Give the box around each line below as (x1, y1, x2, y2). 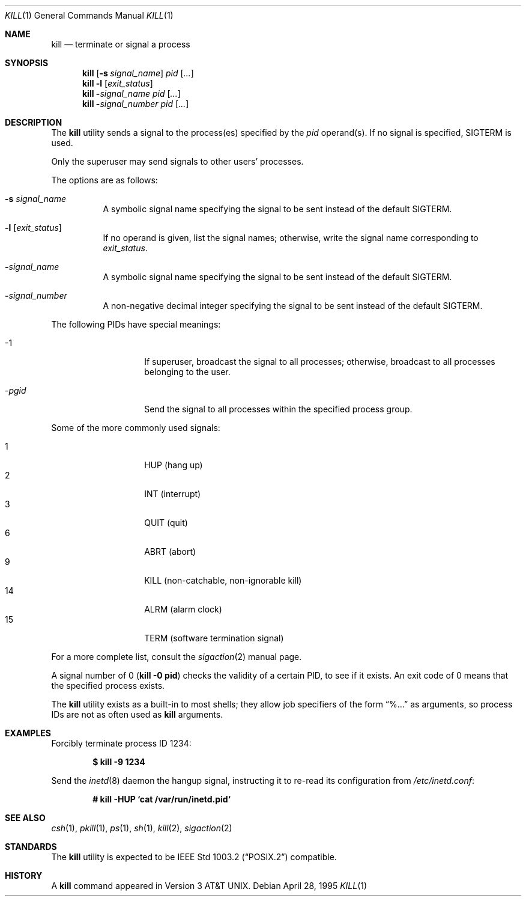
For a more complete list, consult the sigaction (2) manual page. (51, 652, 302, 662)
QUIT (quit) (144, 518, 188, 528)
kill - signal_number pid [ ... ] (82, 99, 189, 109)
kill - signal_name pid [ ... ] (82, 88, 181, 99)
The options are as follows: (51, 175, 158, 185)
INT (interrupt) (144, 489, 201, 499)
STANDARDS (5, 841, 57, 852)
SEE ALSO (5, 813, 46, 823)
